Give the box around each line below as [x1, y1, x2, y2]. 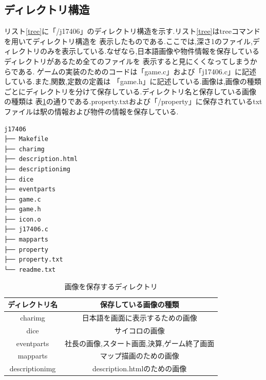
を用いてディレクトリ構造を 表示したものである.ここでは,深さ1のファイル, [4, 35, 253, 46]
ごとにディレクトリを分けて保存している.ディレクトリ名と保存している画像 [4, 86, 257, 96]
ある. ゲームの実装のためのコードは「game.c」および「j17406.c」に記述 [18, 66, 256, 76]
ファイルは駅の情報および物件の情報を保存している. [4, 106, 179, 116]
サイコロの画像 [114, 325, 165, 335]
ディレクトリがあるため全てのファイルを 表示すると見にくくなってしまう [4, 55, 250, 66]
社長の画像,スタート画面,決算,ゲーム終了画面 [65, 337, 215, 348]
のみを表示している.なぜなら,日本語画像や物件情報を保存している [40, 46, 259, 56]
